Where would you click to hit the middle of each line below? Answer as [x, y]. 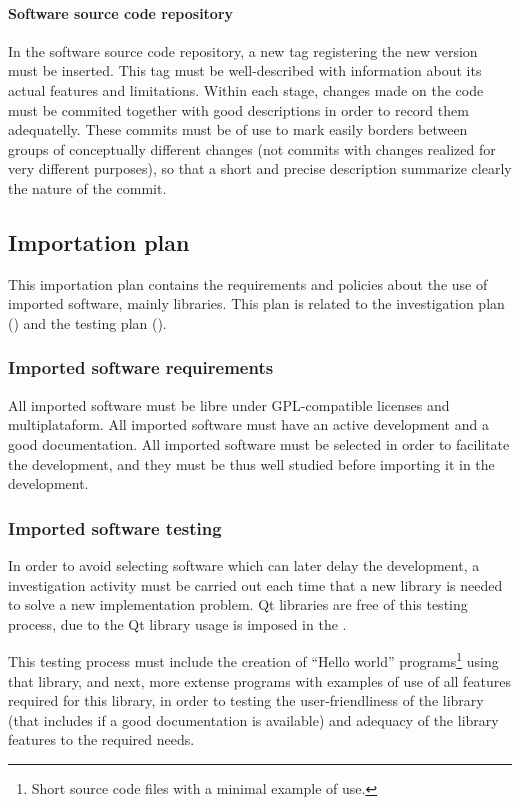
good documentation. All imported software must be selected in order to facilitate [259, 443]
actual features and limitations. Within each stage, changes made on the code [246, 89]
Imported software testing [115, 527]
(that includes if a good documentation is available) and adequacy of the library [253, 719]
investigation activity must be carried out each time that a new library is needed [255, 584]
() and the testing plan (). [87, 322]
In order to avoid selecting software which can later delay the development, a [244, 564]
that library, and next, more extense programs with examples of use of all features [260, 680]
